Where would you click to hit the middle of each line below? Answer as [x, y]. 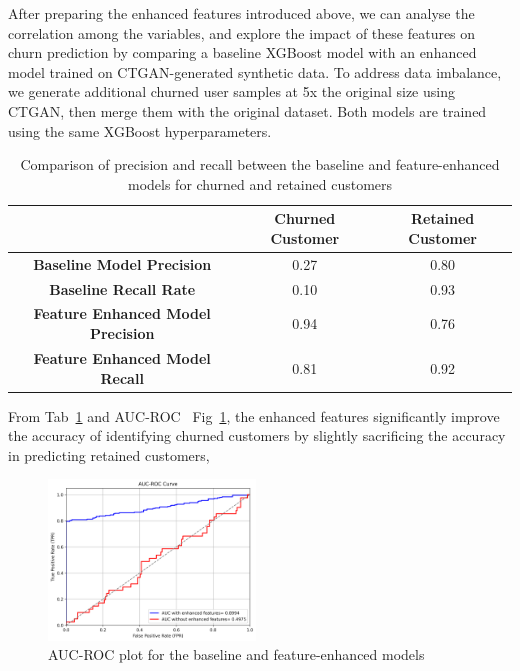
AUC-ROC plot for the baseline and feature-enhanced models [236, 654]
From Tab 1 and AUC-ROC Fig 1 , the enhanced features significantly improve [254, 415]
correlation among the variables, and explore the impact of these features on [242, 32]
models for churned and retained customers [260, 183]
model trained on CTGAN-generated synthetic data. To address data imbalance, [255, 71]
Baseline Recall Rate [122, 288]
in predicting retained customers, [109, 454]
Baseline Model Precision [122, 263]
